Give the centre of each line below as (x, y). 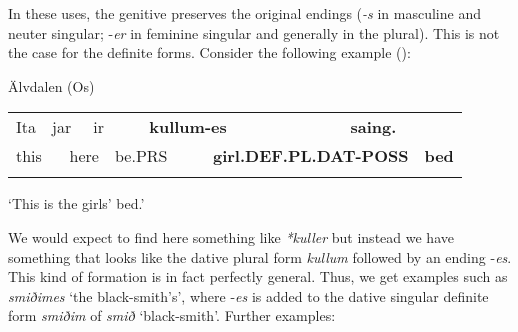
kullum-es (188, 127)
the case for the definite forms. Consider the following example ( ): (209, 52)
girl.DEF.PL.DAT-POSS (310, 156)
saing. (373, 127)
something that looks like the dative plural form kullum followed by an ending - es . (260, 256)
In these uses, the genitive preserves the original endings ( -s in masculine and (244, 13)
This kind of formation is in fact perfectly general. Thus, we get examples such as (258, 276)
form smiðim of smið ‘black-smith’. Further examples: (172, 315)
